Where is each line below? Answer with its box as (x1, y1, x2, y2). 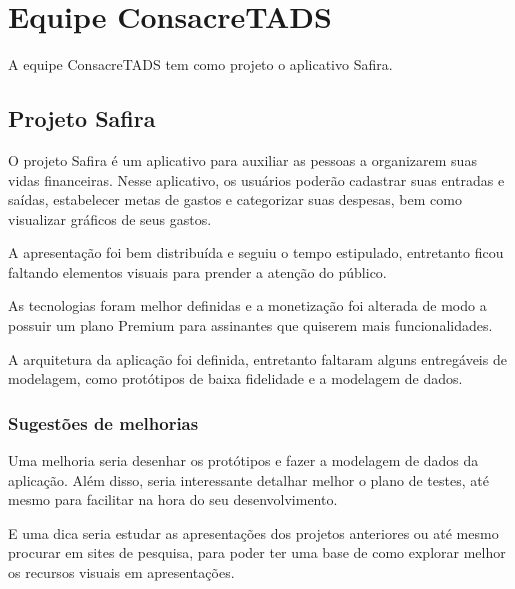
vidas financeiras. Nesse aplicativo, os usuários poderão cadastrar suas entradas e (8, 169, 505, 190)
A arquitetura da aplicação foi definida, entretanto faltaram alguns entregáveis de (8, 348, 507, 369)
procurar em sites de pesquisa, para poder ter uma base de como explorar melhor (8, 542, 506, 563)
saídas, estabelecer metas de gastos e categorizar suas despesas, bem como (8, 189, 462, 210)
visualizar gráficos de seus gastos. (8, 208, 212, 229)
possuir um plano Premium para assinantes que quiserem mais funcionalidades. (8, 315, 493, 336)
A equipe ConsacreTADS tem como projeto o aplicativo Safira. (8, 54, 393, 75)
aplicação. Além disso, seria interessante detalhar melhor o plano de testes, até (8, 469, 489, 490)
